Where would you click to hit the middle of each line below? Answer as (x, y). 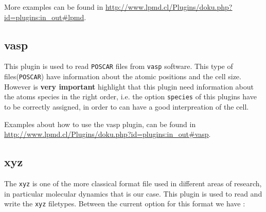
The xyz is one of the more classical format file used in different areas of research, (133, 183)
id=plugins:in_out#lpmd (44, 17)
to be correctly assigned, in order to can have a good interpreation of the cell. (127, 106)
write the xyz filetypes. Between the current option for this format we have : (125, 204)
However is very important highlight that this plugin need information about (129, 86)
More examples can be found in (54, 7)
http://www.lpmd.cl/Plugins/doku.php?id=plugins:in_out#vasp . (108, 134)
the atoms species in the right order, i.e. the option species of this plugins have (130, 96)
